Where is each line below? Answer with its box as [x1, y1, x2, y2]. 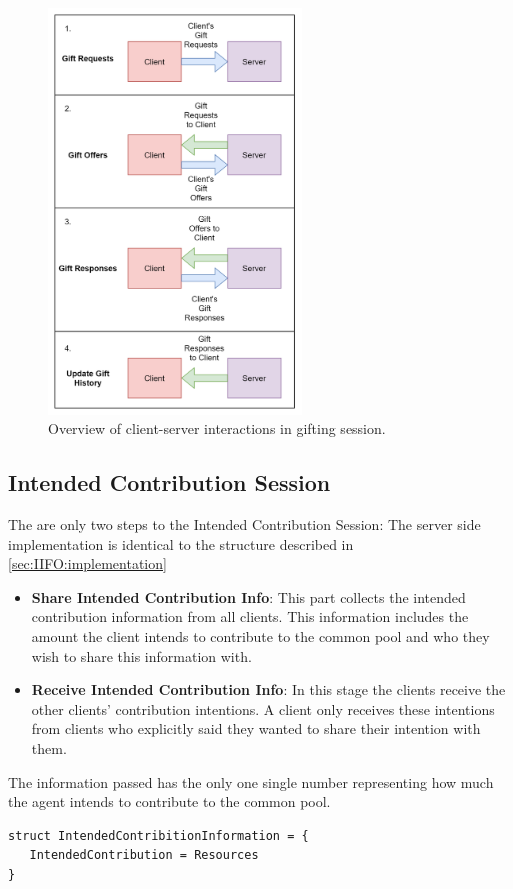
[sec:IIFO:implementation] [8, 553, 167, 574]
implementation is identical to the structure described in [8, 533, 354, 554]
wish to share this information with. [31, 645, 252, 666]
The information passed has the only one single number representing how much [8, 771, 494, 792]
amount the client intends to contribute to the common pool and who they [31, 625, 490, 646]
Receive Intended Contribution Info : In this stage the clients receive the [31, 679, 506, 700]
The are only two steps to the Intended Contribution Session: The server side [8, 514, 481, 535]
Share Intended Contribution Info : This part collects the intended [31, 586, 466, 607]
